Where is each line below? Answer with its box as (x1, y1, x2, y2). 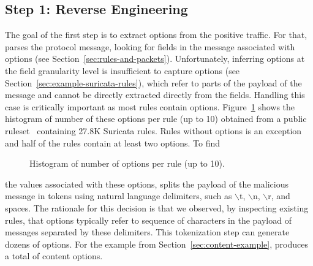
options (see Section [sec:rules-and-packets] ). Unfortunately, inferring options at (5, 52, 305, 65)
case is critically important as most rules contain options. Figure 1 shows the (5, 100, 295, 113)
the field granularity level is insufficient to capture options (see (5, 64, 240, 77)
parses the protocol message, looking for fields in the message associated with (5, 40, 295, 53)
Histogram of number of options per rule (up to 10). (29, 157, 225, 170)
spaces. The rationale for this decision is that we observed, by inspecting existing (5, 201, 309, 214)
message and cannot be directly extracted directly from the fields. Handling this (5, 88, 305, 101)
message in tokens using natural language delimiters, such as (5, 189, 232, 202)
